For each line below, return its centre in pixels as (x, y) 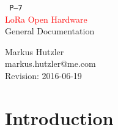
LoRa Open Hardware (46, 19)
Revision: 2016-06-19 (43, 76)
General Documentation (50, 31)
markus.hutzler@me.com (50, 63)
